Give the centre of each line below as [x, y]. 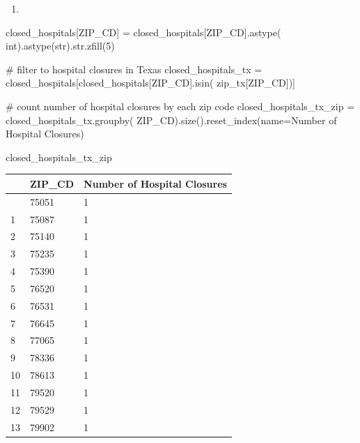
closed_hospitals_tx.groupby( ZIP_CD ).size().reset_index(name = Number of [171, 120]
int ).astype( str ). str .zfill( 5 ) [60, 46]
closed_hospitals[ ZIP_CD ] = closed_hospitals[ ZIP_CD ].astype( [143, 32]
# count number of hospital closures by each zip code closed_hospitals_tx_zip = [180, 106]
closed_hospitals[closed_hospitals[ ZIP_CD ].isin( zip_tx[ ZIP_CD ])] [150, 83]
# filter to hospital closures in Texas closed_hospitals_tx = [134, 69]
